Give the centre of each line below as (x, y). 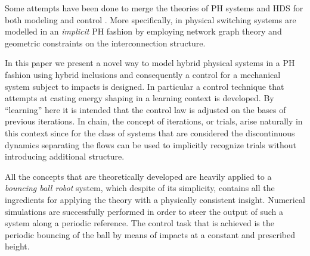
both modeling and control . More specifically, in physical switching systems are (151, 19)
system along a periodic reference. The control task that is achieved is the (139, 223)
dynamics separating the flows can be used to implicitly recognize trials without (151, 144)
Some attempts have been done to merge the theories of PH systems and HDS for (154, 8)
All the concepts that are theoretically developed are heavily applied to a (138, 176)
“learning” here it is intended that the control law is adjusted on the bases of (145, 109)
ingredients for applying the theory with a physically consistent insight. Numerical (155, 199)
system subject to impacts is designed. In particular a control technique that (145, 86)
